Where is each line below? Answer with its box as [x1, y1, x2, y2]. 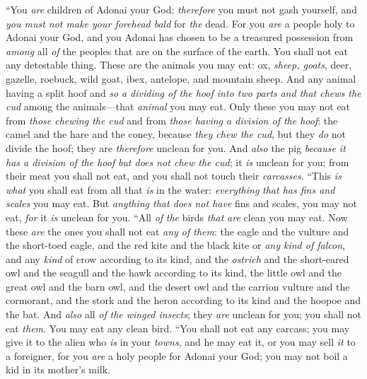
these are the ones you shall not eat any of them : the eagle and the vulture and [6, 223, 349, 238]
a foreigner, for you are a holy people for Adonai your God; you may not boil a [6, 348, 348, 363]
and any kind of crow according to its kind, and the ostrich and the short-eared [6, 251, 349, 266]
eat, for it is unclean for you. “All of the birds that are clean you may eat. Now [6, 209, 348, 224]
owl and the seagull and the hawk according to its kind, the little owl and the [6, 265, 342, 280]
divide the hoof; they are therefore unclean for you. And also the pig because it [6, 140, 346, 155]
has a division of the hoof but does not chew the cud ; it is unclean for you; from [6, 154, 349, 169]
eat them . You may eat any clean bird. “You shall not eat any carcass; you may [6, 320, 350, 335]
